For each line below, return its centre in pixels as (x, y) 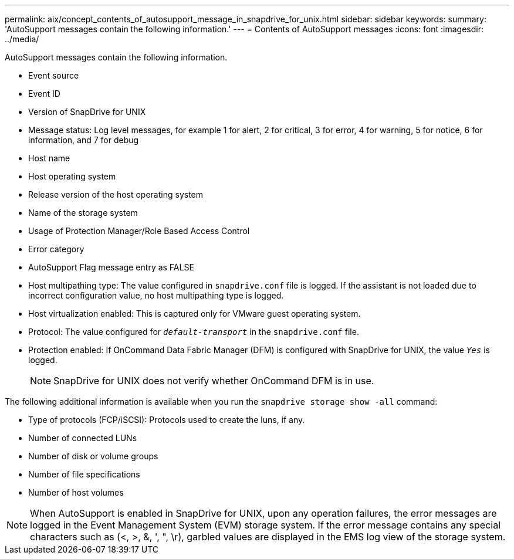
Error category (56, 249)
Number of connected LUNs (83, 438)
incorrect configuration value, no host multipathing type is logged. (156, 295)
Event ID (44, 94)
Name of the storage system (83, 213)
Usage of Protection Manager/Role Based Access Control (139, 231)
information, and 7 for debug (84, 140)
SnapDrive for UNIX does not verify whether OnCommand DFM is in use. (214, 381)
